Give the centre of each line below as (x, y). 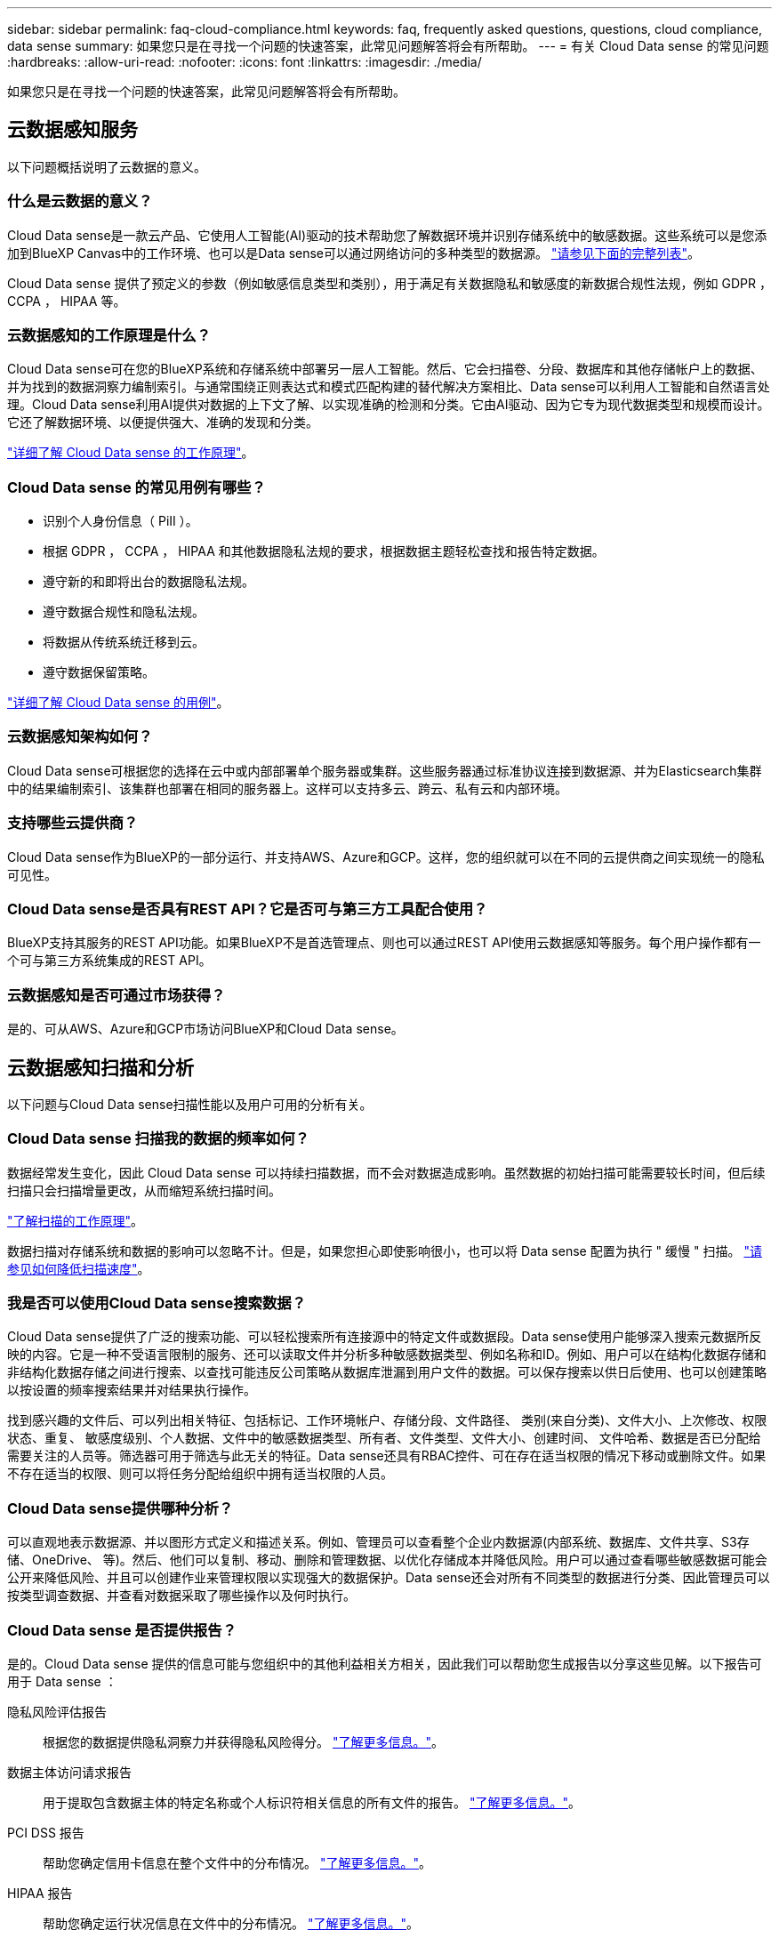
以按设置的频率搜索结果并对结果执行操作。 (132, 1390)
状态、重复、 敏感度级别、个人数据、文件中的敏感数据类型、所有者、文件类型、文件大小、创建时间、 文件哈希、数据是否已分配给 (384, 1438)
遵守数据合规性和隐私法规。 (124, 612)
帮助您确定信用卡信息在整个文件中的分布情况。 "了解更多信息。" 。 (237, 1862)
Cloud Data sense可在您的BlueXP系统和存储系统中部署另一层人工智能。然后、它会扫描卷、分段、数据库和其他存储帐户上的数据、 (385, 369)
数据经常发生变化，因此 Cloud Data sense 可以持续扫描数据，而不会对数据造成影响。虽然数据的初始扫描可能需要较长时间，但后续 (386, 1172)
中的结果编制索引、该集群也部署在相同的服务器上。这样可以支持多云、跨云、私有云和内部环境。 (287, 788)
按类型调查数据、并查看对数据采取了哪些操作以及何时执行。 (181, 1596)
